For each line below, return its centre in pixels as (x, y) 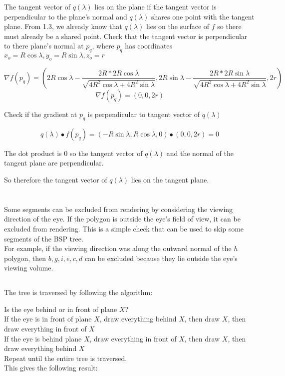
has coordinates (149, 46)
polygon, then (25, 258)
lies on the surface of (178, 26)
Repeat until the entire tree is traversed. (66, 358)
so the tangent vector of (106, 153)
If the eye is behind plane (43, 338)
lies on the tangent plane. (170, 179)
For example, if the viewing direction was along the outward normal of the (118, 248)
